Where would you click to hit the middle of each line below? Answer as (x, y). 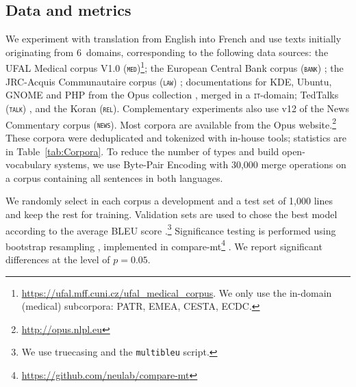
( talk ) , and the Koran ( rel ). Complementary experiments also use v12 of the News (177, 108)
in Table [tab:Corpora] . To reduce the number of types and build (142, 151)
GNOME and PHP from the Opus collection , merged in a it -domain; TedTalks (172, 95)
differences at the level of (58, 259)
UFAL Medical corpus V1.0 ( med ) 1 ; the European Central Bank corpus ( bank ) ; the (175, 67)
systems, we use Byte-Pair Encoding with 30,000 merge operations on (200, 164)
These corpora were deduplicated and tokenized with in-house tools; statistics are (176, 137)
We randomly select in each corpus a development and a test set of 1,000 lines (169, 201)
